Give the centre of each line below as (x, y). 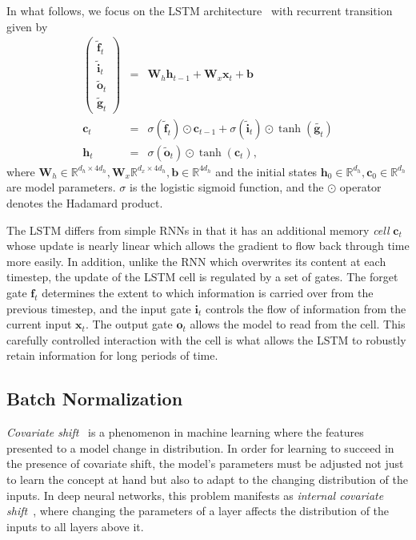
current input (39, 324)
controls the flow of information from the (306, 308)
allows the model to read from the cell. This (298, 324)
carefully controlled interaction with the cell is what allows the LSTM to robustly (206, 339)
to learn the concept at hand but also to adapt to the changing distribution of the (207, 479)
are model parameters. (61, 187)
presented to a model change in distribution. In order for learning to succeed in (200, 447)
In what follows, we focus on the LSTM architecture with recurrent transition (200, 10)
